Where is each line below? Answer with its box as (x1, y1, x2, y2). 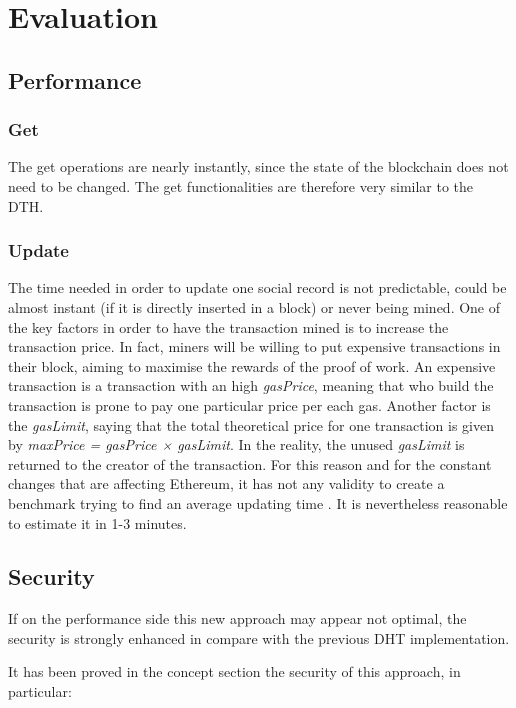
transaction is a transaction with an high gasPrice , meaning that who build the (8, 375, 494, 396)
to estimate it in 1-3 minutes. (8, 512, 187, 533)
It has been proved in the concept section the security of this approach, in (8, 661, 461, 682)
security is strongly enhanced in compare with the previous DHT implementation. (8, 627, 510, 648)
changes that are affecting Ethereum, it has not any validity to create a (8, 473, 445, 494)
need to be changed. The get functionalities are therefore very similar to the (8, 175, 474, 196)
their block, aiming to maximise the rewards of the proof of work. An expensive (8, 355, 496, 376)
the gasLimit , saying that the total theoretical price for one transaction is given (8, 414, 495, 435)
